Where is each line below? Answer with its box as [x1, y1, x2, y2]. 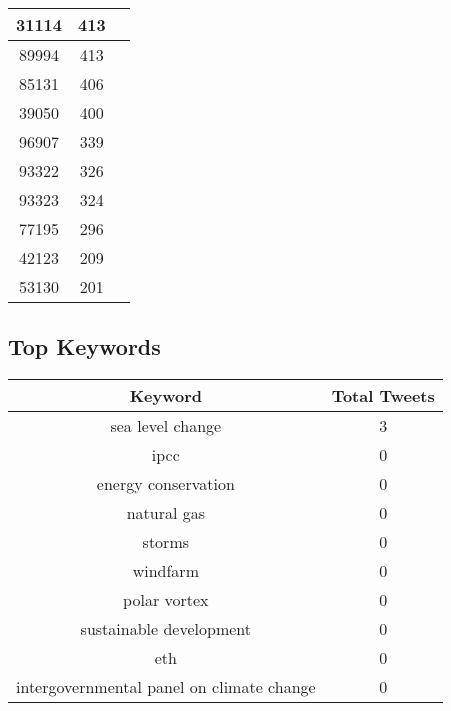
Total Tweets [331, 384, 435, 408]
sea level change [110, 414, 222, 438]
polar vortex [123, 588, 209, 612]
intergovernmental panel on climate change [16, 675, 316, 699]
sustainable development [80, 617, 252, 641]
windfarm [132, 559, 199, 583]
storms [142, 530, 190, 554]
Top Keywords [8, 331, 161, 362]
